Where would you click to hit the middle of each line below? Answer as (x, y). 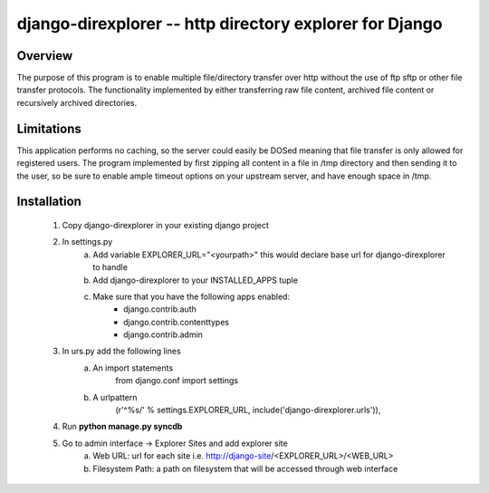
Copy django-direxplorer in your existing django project (165, 225)
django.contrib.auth (160, 309)
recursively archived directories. (77, 102)
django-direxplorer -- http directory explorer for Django (230, 24)
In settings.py (87, 242)
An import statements (133, 368)
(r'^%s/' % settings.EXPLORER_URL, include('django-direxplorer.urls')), (248, 410)
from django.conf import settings (177, 381)
